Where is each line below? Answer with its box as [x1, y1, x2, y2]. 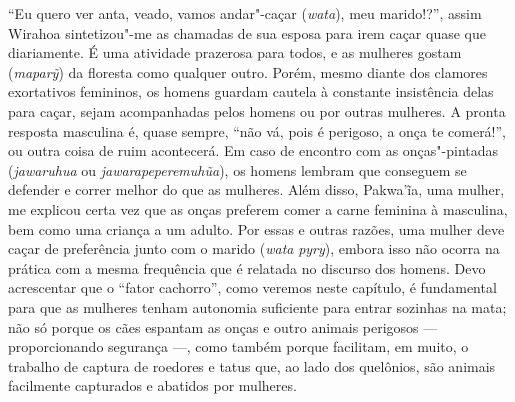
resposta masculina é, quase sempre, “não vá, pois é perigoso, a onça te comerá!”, [8, 120, 507, 141]
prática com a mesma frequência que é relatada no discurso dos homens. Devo [8, 257, 486, 278]
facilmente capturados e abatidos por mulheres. [8, 375, 297, 396]
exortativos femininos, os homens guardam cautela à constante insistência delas [8, 81, 494, 102]
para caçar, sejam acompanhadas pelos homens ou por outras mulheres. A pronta [8, 100, 506, 121]
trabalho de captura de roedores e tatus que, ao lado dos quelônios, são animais [8, 355, 496, 376]
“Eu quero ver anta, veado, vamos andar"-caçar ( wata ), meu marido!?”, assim [8, 3, 482, 23]
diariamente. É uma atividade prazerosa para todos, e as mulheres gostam [8, 42, 462, 63]
